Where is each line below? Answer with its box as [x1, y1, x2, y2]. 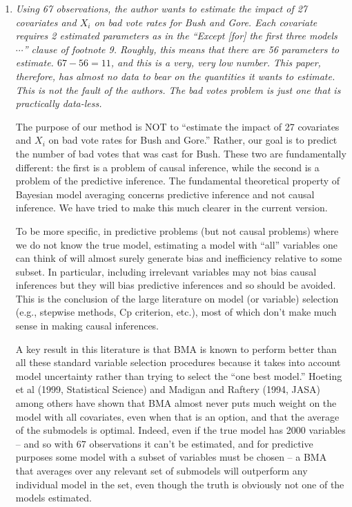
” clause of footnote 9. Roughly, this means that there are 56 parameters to [23, 41, 340, 56]
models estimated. [15, 490, 92, 505]
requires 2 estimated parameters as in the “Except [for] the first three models [15, 28, 338, 43]
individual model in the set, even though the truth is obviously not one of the [15, 477, 344, 491]
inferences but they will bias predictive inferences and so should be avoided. [15, 278, 336, 292]
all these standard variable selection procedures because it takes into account [15, 355, 341, 370]
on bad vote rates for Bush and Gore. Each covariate [94, 15, 317, 29]
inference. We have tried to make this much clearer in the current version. [15, 200, 328, 215]
